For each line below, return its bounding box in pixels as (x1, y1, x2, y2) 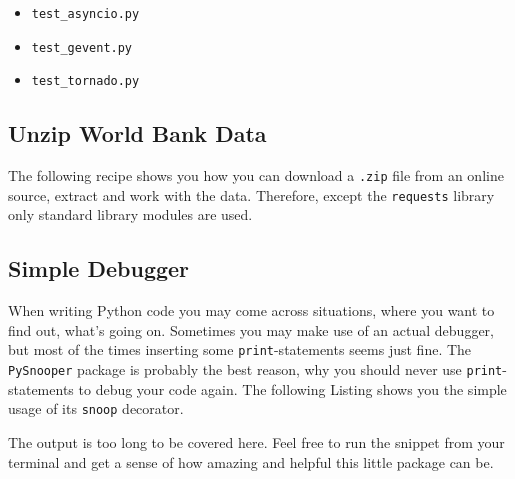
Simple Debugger (8, 253, 190, 284)
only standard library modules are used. (8, 204, 253, 225)
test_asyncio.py (31, 7, 140, 21)
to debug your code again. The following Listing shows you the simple (78, 378, 507, 399)
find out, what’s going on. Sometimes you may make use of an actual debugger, (8, 319, 494, 340)
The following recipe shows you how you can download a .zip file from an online (8, 165, 504, 186)
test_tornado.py (31, 74, 140, 89)
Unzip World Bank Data (8, 118, 267, 149)
